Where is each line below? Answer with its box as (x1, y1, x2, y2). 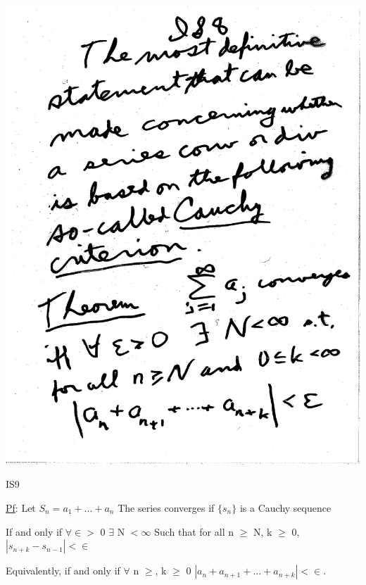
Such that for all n (154, 524, 234, 539)
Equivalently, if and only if (6, 563, 120, 578)
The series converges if (118, 501, 215, 515)
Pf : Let (6, 501, 36, 515)
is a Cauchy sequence (239, 501, 332, 515)
